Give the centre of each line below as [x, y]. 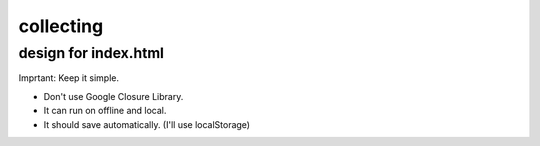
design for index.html [91, 53]
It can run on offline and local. [105, 111]
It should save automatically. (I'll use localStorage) [146, 124]
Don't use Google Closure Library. [113, 96]
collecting [61, 26]
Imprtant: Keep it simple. [69, 78]
